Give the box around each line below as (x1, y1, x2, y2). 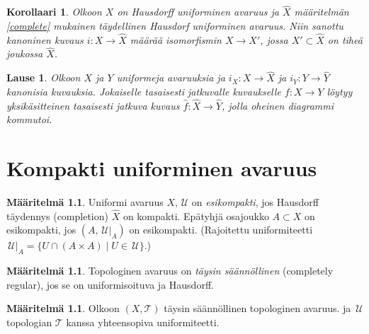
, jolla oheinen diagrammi (222, 98, 334, 113)
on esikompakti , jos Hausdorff (191, 194, 319, 209)
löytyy (327, 83, 353, 98)
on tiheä (327, 32, 363, 47)
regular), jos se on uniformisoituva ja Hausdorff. (6, 277, 214, 292)
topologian (6, 314, 52, 329)
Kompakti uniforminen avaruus (6, 154, 317, 183)
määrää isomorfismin (130, 32, 222, 47)
